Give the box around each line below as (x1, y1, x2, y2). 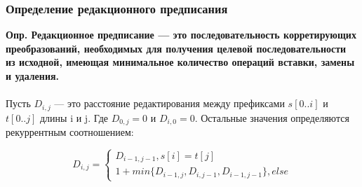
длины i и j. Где (39, 110, 109, 125)
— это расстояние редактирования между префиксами (54, 96, 285, 111)
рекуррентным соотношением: (6, 125, 134, 139)
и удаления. (6, 69, 59, 83)
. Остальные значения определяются (194, 110, 349, 125)
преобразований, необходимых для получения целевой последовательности (6, 41, 347, 55)
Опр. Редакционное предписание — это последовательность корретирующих (6, 27, 356, 42)
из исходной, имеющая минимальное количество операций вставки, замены (6, 55, 355, 69)
